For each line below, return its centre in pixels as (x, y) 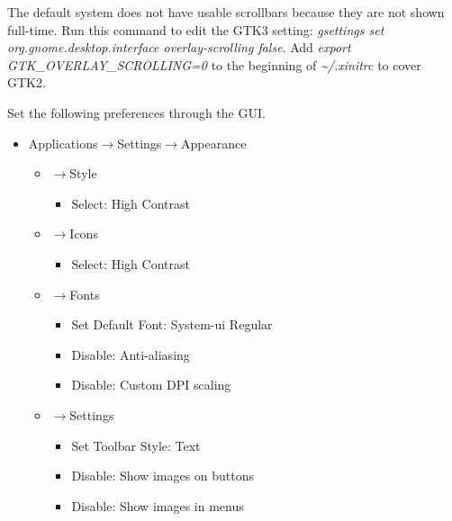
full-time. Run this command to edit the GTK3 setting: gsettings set (196, 29)
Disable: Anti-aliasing (131, 354)
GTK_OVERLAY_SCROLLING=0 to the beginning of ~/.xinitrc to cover (214, 64)
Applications (63, 143)
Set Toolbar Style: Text (136, 445)
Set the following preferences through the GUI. (136, 112)
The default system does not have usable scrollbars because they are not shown (226, 12)
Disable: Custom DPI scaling (151, 385)
